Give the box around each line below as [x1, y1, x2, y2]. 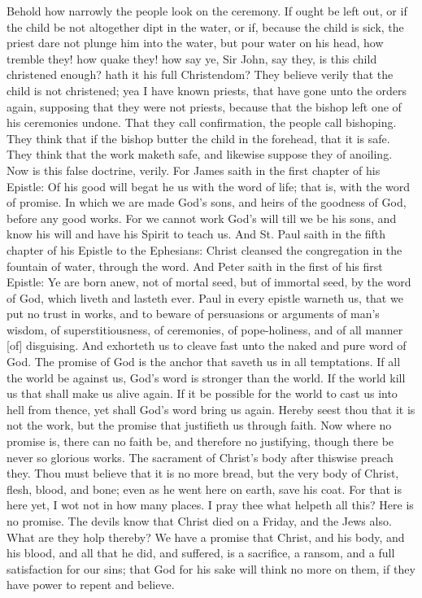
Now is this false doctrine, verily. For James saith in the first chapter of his [7, 161, 381, 178]
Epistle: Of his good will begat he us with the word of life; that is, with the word [7, 177, 411, 194]
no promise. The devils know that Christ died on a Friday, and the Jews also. [7, 513, 392, 529]
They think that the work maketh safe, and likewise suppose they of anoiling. [7, 146, 393, 163]
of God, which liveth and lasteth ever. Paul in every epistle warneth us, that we [7, 289, 403, 306]
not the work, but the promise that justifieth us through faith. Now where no [7, 417, 392, 434]
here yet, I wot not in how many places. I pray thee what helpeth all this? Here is [7, 496, 414, 513]
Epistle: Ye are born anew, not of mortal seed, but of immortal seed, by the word [7, 273, 411, 290]
